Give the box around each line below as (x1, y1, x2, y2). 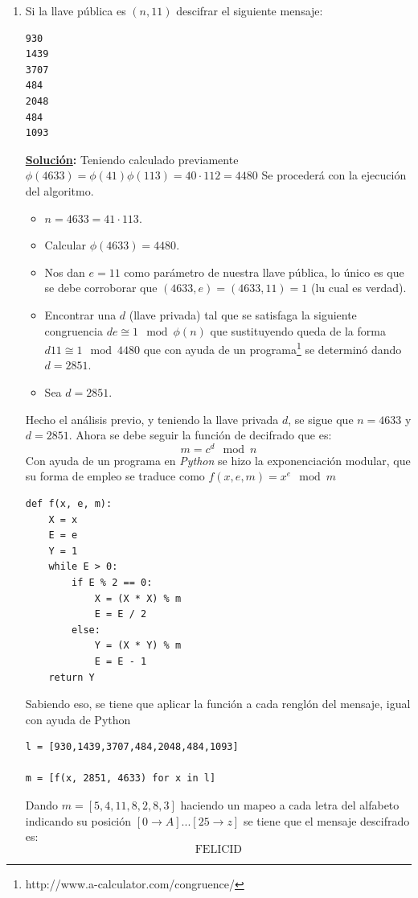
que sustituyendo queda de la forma (210, 322, 386, 339)
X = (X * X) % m (94, 592, 182, 604)
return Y (48, 671, 95, 683)
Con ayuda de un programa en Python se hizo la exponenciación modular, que (25, 451, 411, 468)
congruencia (44, 322, 103, 339)
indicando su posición (25, 812, 132, 829)
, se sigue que (288, 410, 354, 427)
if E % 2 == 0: (72, 576, 153, 588)
